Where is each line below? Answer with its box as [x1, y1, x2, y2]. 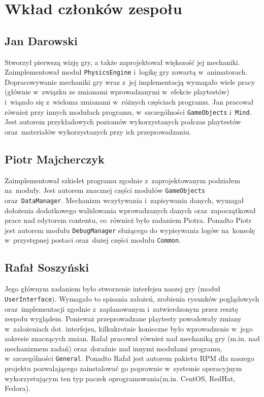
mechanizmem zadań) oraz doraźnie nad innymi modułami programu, [5, 343, 222, 353]
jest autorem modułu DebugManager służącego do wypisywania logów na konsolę [5, 224, 255, 235]
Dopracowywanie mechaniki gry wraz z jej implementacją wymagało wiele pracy [5, 76, 255, 87]
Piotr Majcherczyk [5, 151, 105, 167]
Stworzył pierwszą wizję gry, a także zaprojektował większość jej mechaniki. [5, 56, 240, 67]
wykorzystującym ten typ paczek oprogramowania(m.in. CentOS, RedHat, [5, 373, 236, 383]
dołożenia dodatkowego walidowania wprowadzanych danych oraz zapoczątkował [5, 205, 256, 215]
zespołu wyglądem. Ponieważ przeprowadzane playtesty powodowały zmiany [5, 313, 242, 324]
